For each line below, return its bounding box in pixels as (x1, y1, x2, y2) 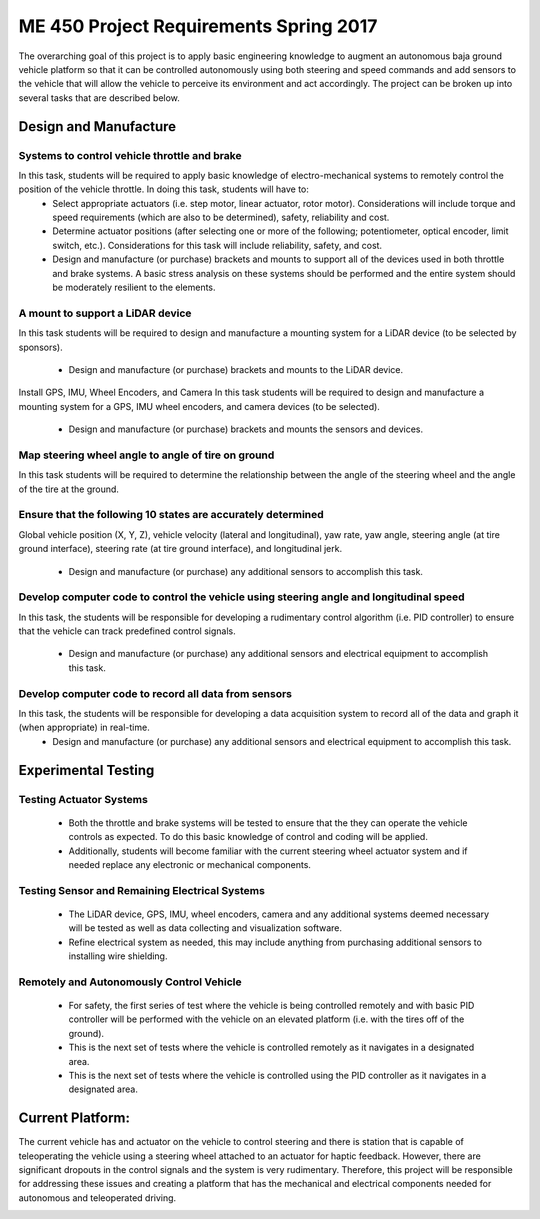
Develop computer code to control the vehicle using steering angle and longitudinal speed (18, 590, 465, 604)
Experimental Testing (18, 761, 155, 779)
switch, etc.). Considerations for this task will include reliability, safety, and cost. (52, 239, 383, 251)
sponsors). (18, 341, 64, 353)
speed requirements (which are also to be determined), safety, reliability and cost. (52, 211, 390, 224)
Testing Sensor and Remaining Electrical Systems (18, 883, 265, 897)
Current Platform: (18, 1110, 130, 1127)
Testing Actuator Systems (18, 792, 149, 806)
